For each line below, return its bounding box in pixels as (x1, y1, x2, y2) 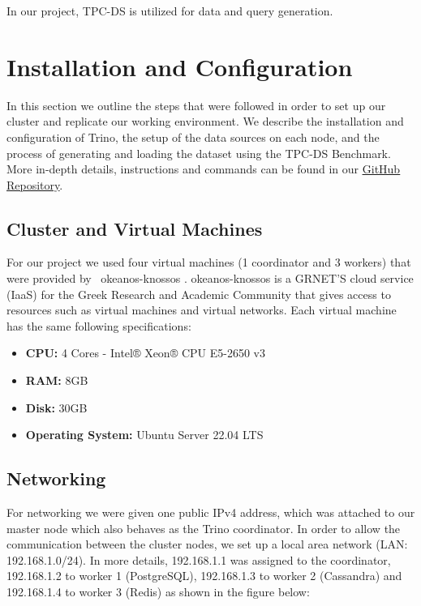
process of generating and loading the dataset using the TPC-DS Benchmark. (6, 144, 391, 161)
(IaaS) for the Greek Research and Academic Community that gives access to (6, 285, 391, 302)
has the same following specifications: (6, 317, 191, 334)
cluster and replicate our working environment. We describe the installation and (6, 113, 404, 130)
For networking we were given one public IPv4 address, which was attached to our (6, 504, 415, 521)
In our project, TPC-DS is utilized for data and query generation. (6, 2, 333, 19)
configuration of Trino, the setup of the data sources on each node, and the (6, 128, 380, 145)
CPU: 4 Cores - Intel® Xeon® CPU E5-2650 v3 (25, 344, 265, 361)
